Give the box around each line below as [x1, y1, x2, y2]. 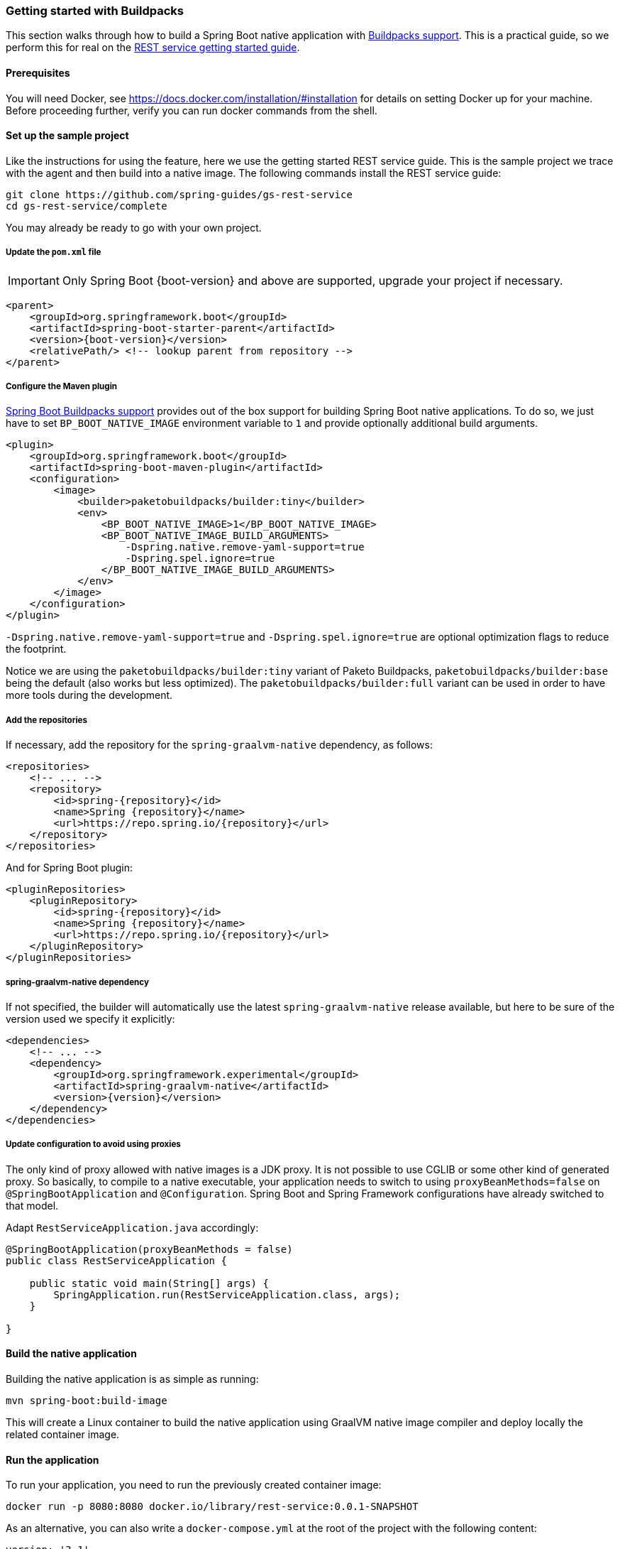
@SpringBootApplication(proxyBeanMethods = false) [6, 1243, 293, 1255]
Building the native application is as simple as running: [6, 1372, 259, 1385]
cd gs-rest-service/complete [6, 200, 167, 212]
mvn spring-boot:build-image [6, 1394, 167, 1406]
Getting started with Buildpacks [6, 4, 184, 18]
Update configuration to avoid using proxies [6, 1139, 181, 1150]
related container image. [6, 1428, 120, 1440]
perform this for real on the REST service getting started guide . [6, 41, 300, 54]
